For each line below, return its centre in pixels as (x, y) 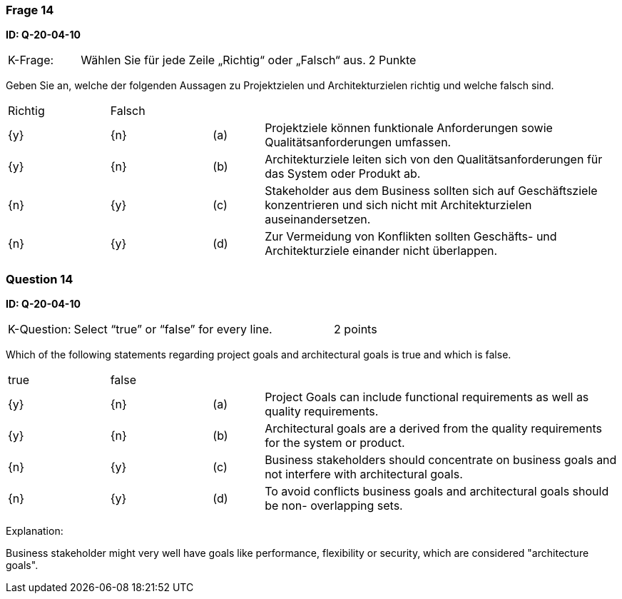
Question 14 (40, 279)
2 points (356, 329)
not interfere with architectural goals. (364, 474)
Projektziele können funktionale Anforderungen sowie (409, 128)
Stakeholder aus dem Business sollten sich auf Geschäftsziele (431, 191)
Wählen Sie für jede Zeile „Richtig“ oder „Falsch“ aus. (223, 60)
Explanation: (35, 531)
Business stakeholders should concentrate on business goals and (441, 460)
